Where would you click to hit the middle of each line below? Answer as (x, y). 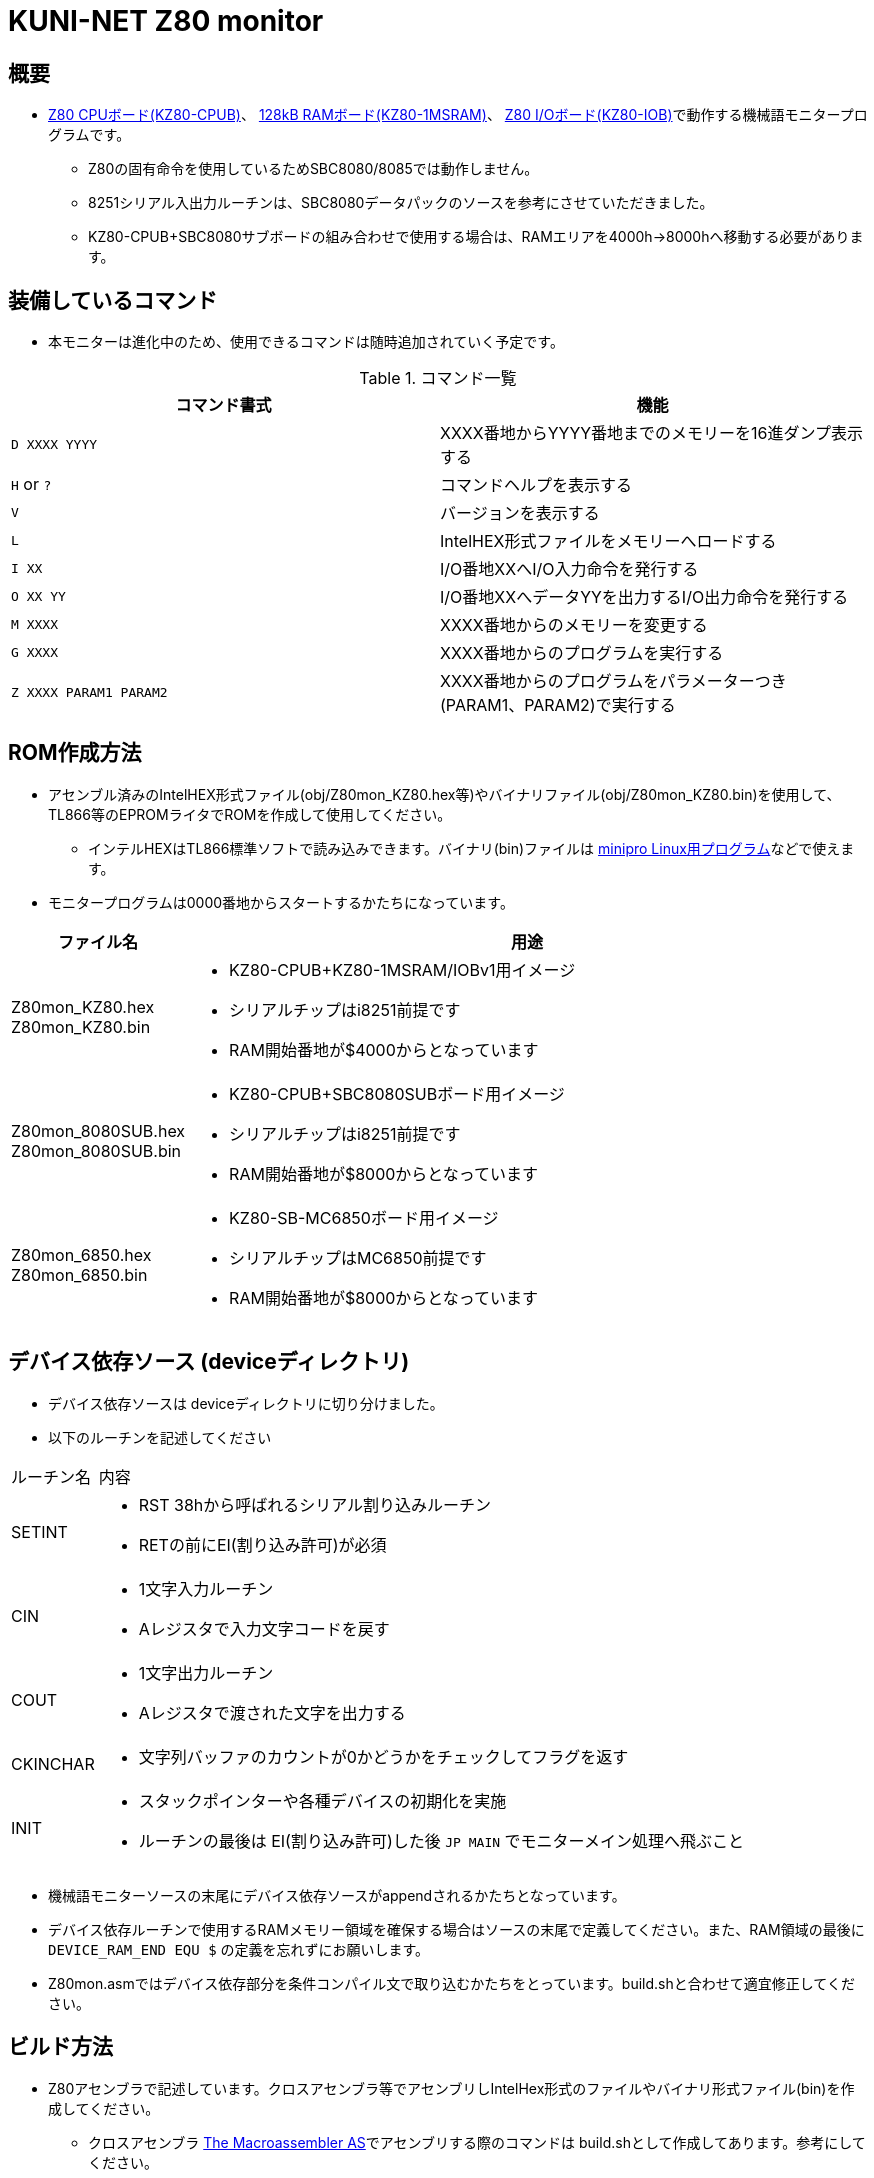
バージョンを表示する (520, 513)
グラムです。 (89, 135)
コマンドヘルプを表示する (536, 485)
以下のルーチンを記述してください (160, 1437)
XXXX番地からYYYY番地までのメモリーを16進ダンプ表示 (652, 433)
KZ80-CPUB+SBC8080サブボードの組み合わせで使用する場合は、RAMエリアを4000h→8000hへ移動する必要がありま (476, 237)
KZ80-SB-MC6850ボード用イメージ (364, 1217)
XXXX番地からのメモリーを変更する (574, 625)
